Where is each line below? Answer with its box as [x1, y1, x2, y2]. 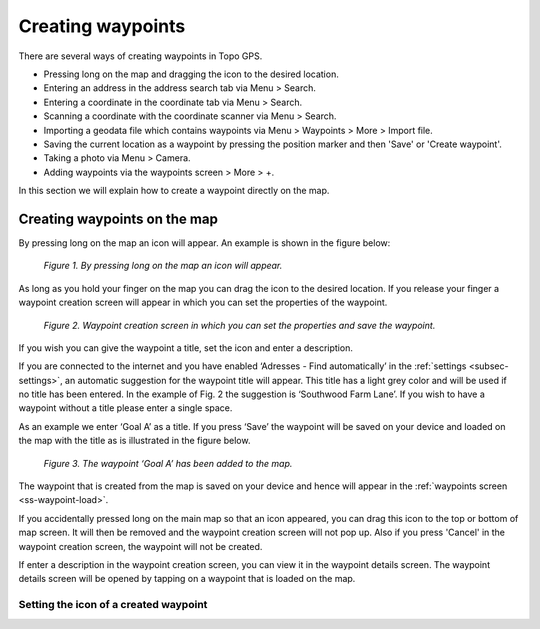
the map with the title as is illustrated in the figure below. [18, 435, 251, 447]
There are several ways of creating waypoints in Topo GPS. [18, 50, 263, 62]
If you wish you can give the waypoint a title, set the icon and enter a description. [18, 341, 354, 354]
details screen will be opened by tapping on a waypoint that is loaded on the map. [18, 573, 356, 585]
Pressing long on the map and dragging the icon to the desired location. [43, 68, 339, 80]
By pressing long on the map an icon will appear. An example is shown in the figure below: [18, 236, 391, 249]
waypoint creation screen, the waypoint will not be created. [18, 540, 263, 552]
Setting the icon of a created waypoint [18, 598, 208, 612]
